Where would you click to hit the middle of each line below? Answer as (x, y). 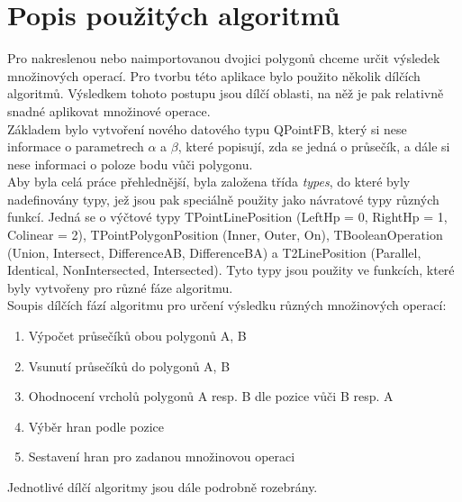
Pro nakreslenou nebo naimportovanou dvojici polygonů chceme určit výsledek (224, 58)
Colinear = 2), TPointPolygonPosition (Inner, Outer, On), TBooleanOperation (225, 235)
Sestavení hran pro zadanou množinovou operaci (162, 456)
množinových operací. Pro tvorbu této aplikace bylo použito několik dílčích (214, 75)
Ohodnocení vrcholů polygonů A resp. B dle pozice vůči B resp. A (211, 396)
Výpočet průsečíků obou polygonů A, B (137, 336)
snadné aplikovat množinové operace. (109, 110)
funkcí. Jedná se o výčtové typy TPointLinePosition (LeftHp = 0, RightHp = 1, (227, 217)
